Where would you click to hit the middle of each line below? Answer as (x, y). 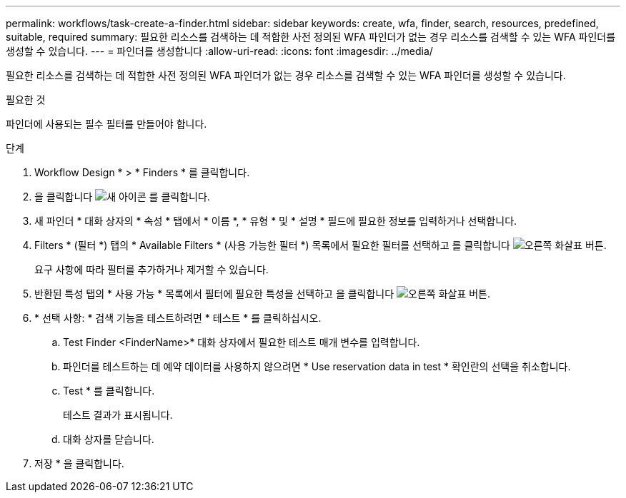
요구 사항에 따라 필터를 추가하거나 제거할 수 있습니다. (151, 269)
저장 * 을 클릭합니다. (79, 463)
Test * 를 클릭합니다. (109, 391)
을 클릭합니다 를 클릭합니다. (122, 197)
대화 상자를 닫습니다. (109, 439)
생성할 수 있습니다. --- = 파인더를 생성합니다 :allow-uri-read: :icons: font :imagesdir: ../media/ (219, 51)
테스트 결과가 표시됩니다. (118, 415)
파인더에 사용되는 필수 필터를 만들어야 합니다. (106, 124)
